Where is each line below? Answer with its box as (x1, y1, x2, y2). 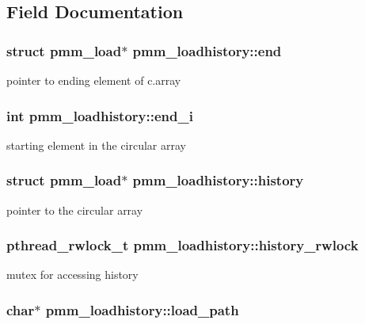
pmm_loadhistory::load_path (45, 299, 239, 319)
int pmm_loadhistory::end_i (6, 105, 193, 125)
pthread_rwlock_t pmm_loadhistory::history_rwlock (6, 235, 359, 255)
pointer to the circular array (6, 201, 143, 218)
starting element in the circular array (6, 136, 186, 153)
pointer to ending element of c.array (6, 72, 181, 88)
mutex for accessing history (6, 266, 139, 283)
